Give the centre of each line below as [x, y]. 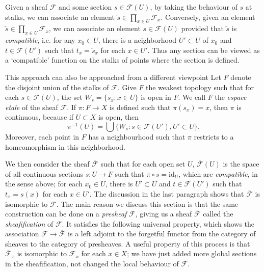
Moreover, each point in [42, 136]
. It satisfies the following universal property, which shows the [158, 223]
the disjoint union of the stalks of [57, 87]
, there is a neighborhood [137, 40]
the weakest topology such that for [200, 87]
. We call [192, 97]
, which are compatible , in [218, 173]
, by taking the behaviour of [194, 7]
